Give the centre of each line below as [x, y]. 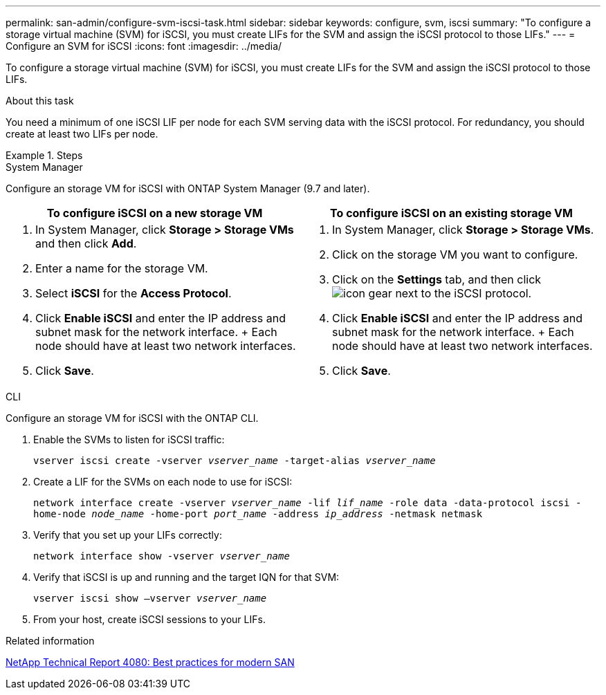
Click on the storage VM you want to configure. [455, 254]
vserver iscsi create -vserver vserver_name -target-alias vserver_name [235, 461]
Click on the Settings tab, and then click [437, 279]
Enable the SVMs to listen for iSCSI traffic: [129, 439]
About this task [40, 101]
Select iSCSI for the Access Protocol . [134, 293]
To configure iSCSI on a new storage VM [155, 213]
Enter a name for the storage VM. [122, 268]
